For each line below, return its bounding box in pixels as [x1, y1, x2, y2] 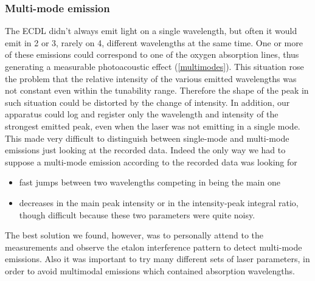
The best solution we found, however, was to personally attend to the [5, 229, 264, 241]
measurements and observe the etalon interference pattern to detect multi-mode [5, 240, 302, 253]
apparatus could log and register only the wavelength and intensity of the [5, 108, 279, 120]
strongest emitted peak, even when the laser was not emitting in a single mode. [5, 119, 300, 132]
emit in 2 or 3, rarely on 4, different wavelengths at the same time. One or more [5, 36, 303, 49]
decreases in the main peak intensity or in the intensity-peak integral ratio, [19, 196, 299, 209]
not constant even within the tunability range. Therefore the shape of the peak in [5, 84, 309, 97]
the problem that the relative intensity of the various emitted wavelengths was [5, 72, 297, 85]
